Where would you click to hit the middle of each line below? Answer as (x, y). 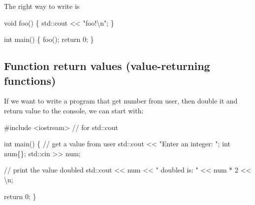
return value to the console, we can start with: (74, 110)
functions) (30, 80)
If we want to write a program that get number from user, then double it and (121, 101)
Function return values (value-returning (107, 66)
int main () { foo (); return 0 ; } (49, 39)
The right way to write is (42, 6)
